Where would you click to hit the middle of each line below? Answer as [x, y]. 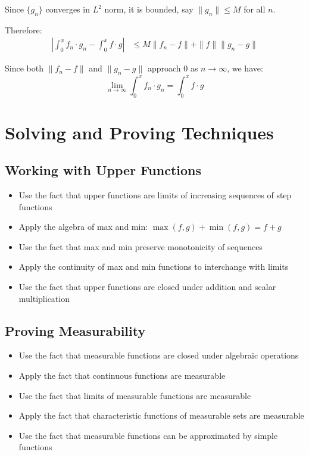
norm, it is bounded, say [149, 9]
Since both [24, 68]
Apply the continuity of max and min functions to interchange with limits [154, 267]
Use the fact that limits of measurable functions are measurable [135, 395]
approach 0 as [173, 68]
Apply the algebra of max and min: [83, 227]
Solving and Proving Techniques [139, 132]
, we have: [245, 68]
